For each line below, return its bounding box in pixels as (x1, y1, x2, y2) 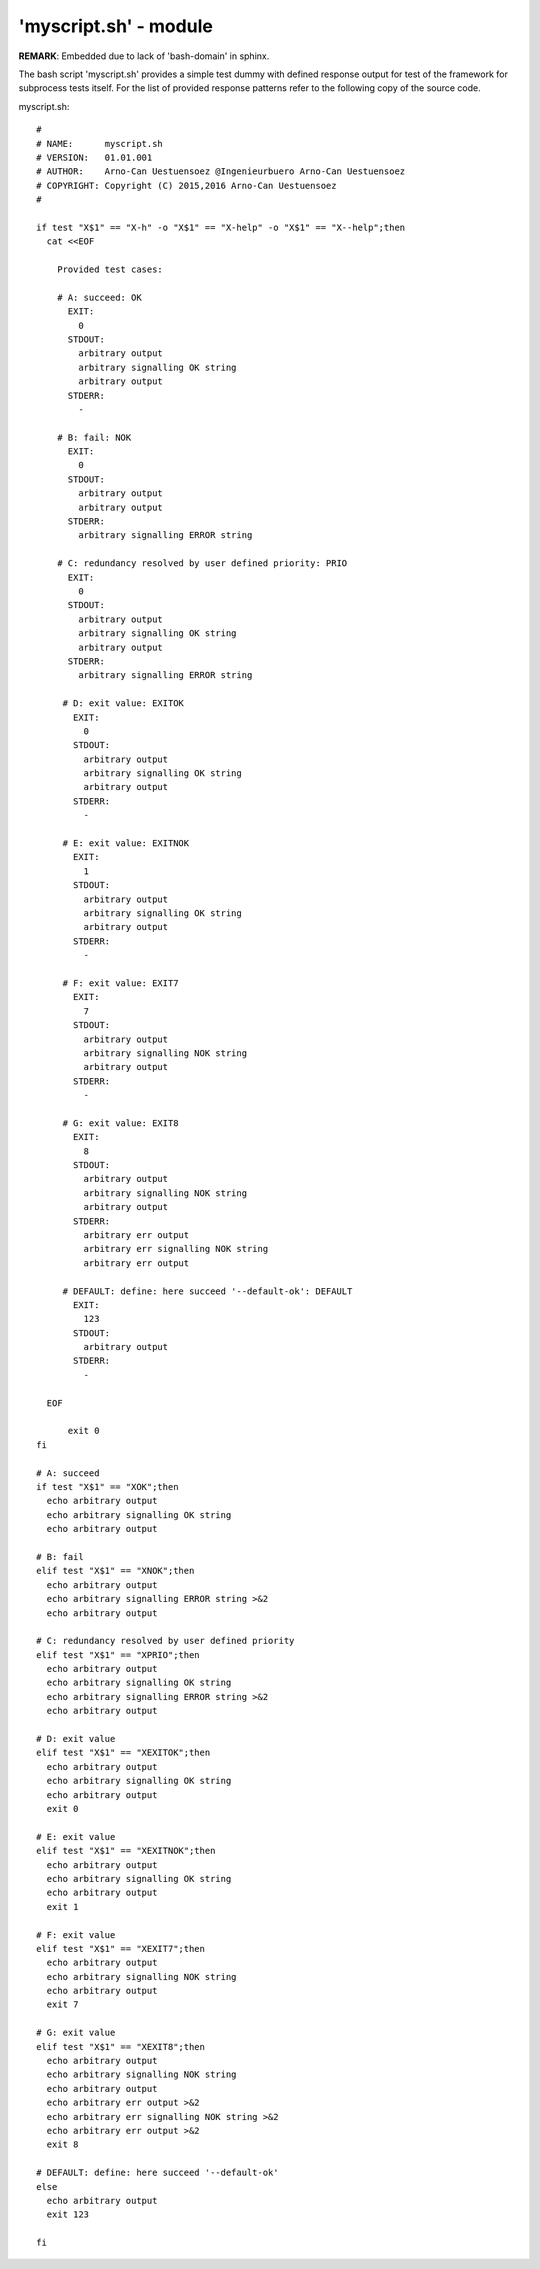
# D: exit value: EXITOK (62, 698, 185, 709)
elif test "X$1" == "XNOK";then (36, 1565, 195, 1577)
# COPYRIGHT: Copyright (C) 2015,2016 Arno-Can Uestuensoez (36, 180, 337, 191)
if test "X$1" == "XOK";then (36, 1481, 179, 1492)
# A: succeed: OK (56, 291, 142, 303)
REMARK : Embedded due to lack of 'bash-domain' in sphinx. (18, 50, 270, 62)
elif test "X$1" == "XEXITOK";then (36, 1747, 211, 1759)
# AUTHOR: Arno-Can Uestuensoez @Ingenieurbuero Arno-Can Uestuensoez (36, 166, 406, 177)
